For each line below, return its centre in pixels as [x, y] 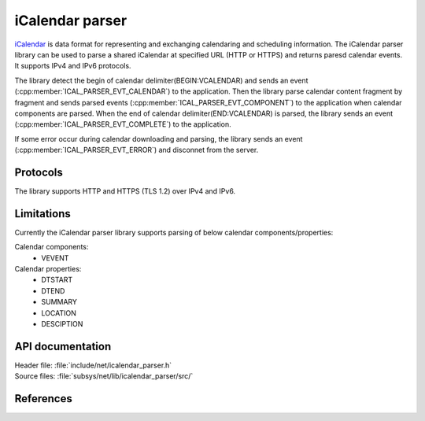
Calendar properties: [48, 269]
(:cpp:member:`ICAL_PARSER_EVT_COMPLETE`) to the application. [123, 124]
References [43, 399]
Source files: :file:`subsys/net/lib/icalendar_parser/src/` [104, 376]
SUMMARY [59, 302]
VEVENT [55, 258]
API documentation [63, 346]
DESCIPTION [62, 324]
